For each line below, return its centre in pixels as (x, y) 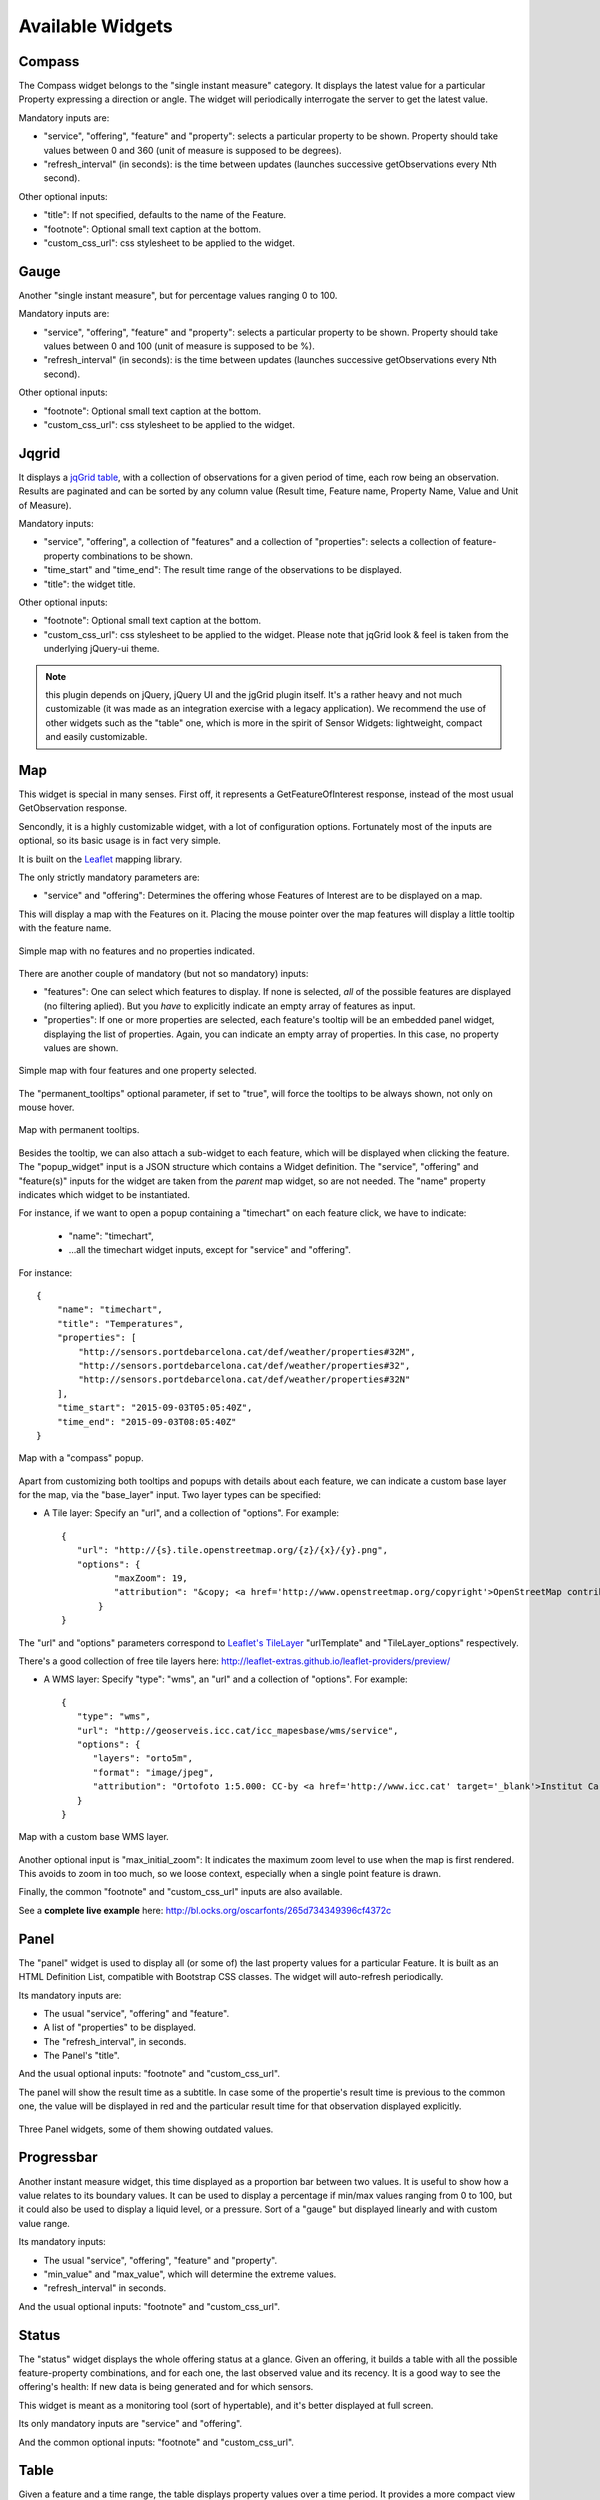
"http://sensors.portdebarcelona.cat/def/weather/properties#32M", (247, 1351)
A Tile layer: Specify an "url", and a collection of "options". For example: (191, 1513)
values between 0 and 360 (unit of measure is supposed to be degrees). (192, 150)
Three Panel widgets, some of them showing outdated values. (146, 2129)
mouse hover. (46, 1107)
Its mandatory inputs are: (70, 1995)
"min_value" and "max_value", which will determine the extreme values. (190, 2274)
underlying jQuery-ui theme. (101, 649)
